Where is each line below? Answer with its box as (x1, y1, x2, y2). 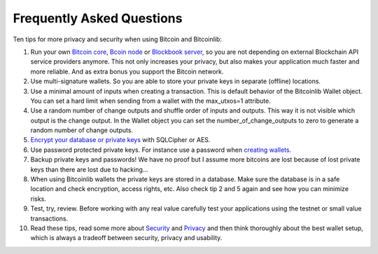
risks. (30, 195, 47, 203)
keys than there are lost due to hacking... (30, 165, 148, 174)
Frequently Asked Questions (13, 10, 183, 26)
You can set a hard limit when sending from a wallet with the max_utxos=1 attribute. (30, 97, 271, 105)
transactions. (30, 214, 69, 223)
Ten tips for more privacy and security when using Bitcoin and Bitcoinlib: (13, 35, 222, 43)
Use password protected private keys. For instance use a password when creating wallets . (30, 146, 292, 154)
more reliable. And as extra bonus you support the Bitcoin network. (30, 67, 224, 76)
